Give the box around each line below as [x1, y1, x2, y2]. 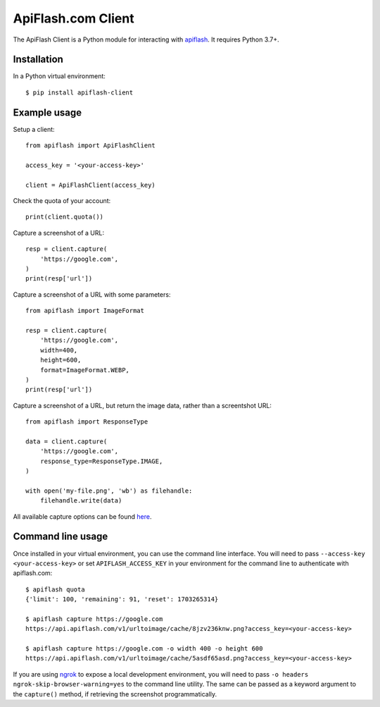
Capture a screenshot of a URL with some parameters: [13, 290, 171, 299]
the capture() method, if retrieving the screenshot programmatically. [13, 689, 217, 698]
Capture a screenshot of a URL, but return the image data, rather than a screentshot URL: [13, 401, 272, 410]
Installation [13, 54, 63, 66]
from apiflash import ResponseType [25, 418, 148, 426]
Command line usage [13, 531, 108, 543]
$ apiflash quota [25, 585, 85, 594]
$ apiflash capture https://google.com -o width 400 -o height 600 [25, 645, 263, 653]
